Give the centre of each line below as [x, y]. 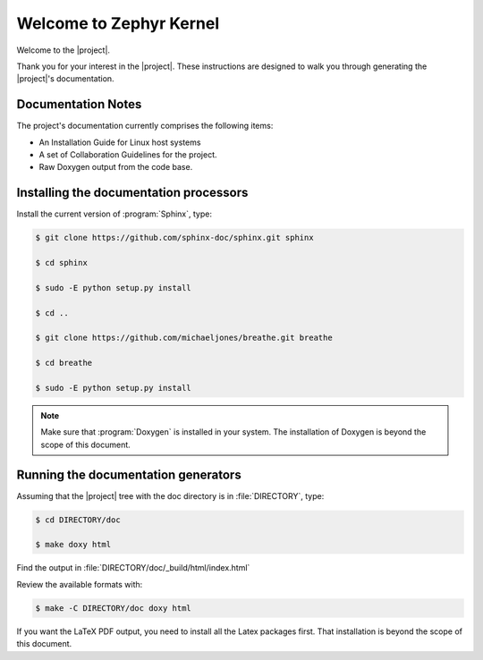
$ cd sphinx [62, 263]
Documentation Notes [79, 104]
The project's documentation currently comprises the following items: [145, 126]
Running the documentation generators [129, 474]
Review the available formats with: [80, 584]
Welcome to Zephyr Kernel [118, 23]
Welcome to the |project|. [64, 50]
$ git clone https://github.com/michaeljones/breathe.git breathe [184, 338]
